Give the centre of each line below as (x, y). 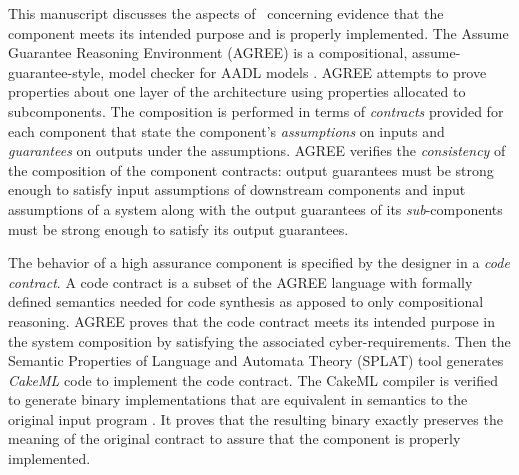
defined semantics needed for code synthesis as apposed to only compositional (246, 301)
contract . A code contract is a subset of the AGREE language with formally (240, 281)
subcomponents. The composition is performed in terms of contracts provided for (256, 110)
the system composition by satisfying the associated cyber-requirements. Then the (259, 340)
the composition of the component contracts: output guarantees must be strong (251, 169)
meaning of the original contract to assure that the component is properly (234, 438)
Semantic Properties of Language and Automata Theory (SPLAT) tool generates (256, 360)
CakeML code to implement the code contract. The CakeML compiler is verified (253, 379)
